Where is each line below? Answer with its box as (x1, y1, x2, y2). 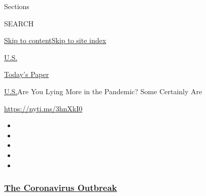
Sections (4, 1, 29, 11)
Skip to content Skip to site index (4, 35, 107, 46)
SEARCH (4, 18, 34, 28)
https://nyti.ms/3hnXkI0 (4, 103, 83, 113)
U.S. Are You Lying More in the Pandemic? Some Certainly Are (4, 86, 202, 96)
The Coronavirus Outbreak (4, 181, 117, 194)
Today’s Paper (4, 69, 49, 80)
